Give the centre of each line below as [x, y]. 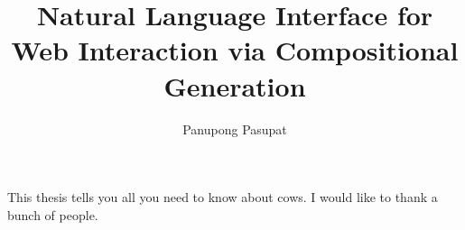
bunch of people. [53, 214]
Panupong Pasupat [235, 129]
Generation [235, 85]
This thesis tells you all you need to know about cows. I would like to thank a [223, 197]
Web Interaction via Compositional [235, 50]
